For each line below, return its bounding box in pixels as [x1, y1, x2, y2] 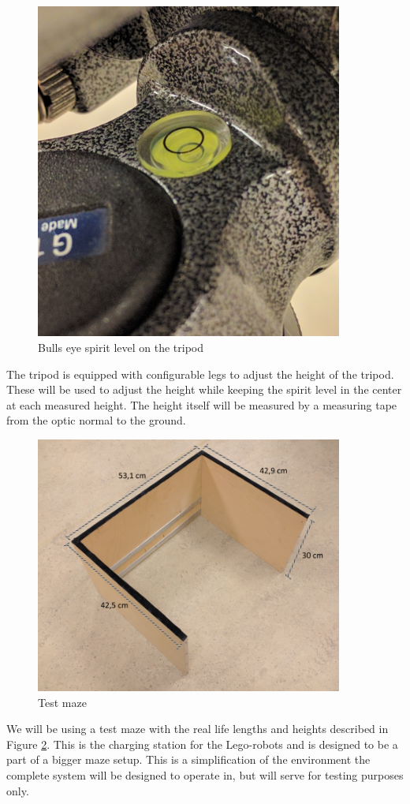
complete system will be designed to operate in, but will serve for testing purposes [6, 766, 404, 783]
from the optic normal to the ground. [6, 412, 186, 428]
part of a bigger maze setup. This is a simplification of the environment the [6, 751, 371, 768]
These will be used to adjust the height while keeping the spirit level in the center [6, 381, 402, 398]
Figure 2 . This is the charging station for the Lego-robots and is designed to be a [6, 735, 398, 752]
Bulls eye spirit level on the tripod [38, 338, 204, 355]
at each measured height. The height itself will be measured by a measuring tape [6, 396, 397, 413]
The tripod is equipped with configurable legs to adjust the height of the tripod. [6, 365, 394, 382]
